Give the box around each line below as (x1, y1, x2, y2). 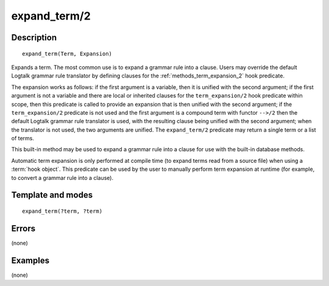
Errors (11, 223, 36, 234)
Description (11, 32, 57, 43)
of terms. (11, 135, 35, 142)
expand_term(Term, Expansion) (22, 50, 113, 57)
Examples (11, 255, 50, 265)
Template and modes (11, 190, 93, 201)
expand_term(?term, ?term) (22, 208, 103, 215)
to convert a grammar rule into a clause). (11, 174, 114, 181)
